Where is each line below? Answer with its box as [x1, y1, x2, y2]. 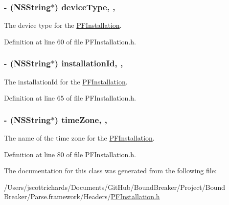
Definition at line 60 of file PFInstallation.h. [4, 36, 136, 46]
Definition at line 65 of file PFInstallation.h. [4, 93, 136, 103]
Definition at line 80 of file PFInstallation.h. [4, 149, 136, 159]
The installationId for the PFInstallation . [4, 76, 128, 86]
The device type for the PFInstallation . [4, 20, 122, 30]
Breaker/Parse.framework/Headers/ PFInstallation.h [4, 191, 160, 202]
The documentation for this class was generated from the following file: [4, 165, 217, 176]
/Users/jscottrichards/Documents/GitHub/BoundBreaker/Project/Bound [4, 182, 226, 192]
